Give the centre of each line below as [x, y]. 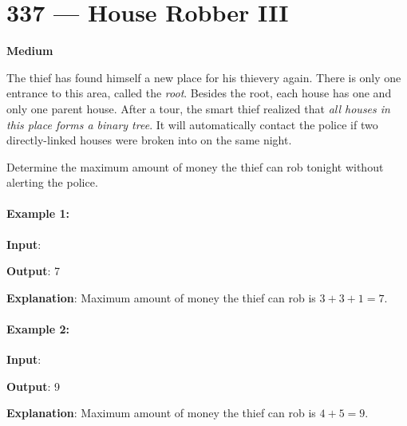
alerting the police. [52, 182]
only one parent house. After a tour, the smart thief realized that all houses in [198, 108]
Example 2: [38, 329]
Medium [30, 51]
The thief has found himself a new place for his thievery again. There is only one [204, 77]
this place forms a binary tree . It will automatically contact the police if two [192, 124]
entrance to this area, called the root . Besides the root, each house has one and [199, 93]
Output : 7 [34, 271]
